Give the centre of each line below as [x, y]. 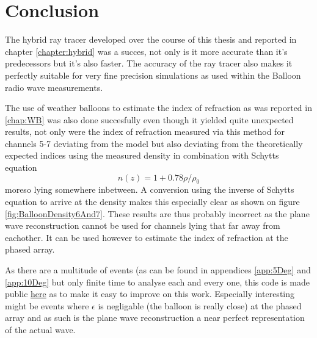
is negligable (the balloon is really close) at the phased [200, 305]
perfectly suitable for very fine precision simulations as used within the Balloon [153, 75]
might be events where [47, 305]
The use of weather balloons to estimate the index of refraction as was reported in [158, 108]
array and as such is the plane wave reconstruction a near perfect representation [155, 318]
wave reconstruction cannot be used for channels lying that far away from [143, 225]
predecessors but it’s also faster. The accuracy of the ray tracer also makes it [149, 63]
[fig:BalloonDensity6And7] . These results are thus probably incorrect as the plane [157, 213]
